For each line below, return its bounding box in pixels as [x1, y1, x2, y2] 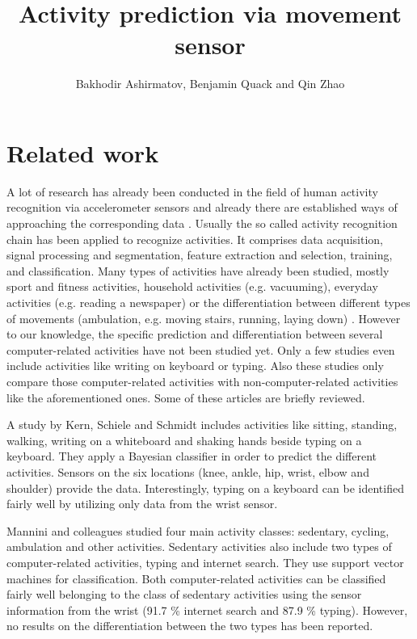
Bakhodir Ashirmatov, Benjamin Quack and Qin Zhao [75, 75, 345, 92]
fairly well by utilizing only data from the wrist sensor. [6, 495, 278, 512]
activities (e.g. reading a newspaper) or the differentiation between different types [6, 294, 411, 310]
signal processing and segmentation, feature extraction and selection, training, [6, 246, 393, 263]
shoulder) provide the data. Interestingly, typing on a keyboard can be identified [6, 479, 404, 496]
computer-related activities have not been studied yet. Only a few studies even [6, 341, 395, 358]
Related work [6, 136, 159, 169]
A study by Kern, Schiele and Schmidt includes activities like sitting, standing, [6, 416, 398, 433]
